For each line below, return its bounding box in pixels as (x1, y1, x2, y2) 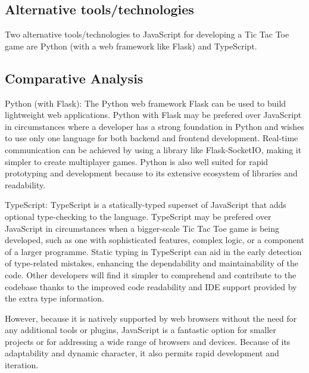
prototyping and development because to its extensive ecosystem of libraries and (5, 167, 298, 179)
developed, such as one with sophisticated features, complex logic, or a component (5, 234, 304, 246)
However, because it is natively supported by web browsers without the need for (5, 312, 297, 324)
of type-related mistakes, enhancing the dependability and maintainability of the (5, 257, 298, 269)
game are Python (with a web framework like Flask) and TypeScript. (5, 39, 257, 52)
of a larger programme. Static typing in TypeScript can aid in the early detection (5, 245, 302, 257)
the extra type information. (5, 292, 104, 304)
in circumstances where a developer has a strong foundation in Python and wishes (5, 120, 304, 132)
